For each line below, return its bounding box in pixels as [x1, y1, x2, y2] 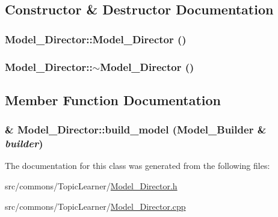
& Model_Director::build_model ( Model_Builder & [5, 122, 267, 137]
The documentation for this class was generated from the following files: [5, 159, 270, 172]
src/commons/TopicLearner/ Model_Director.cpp [5, 200, 186, 212]
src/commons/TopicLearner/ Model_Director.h [5, 179, 178, 192]
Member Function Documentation [5, 90, 221, 109]
